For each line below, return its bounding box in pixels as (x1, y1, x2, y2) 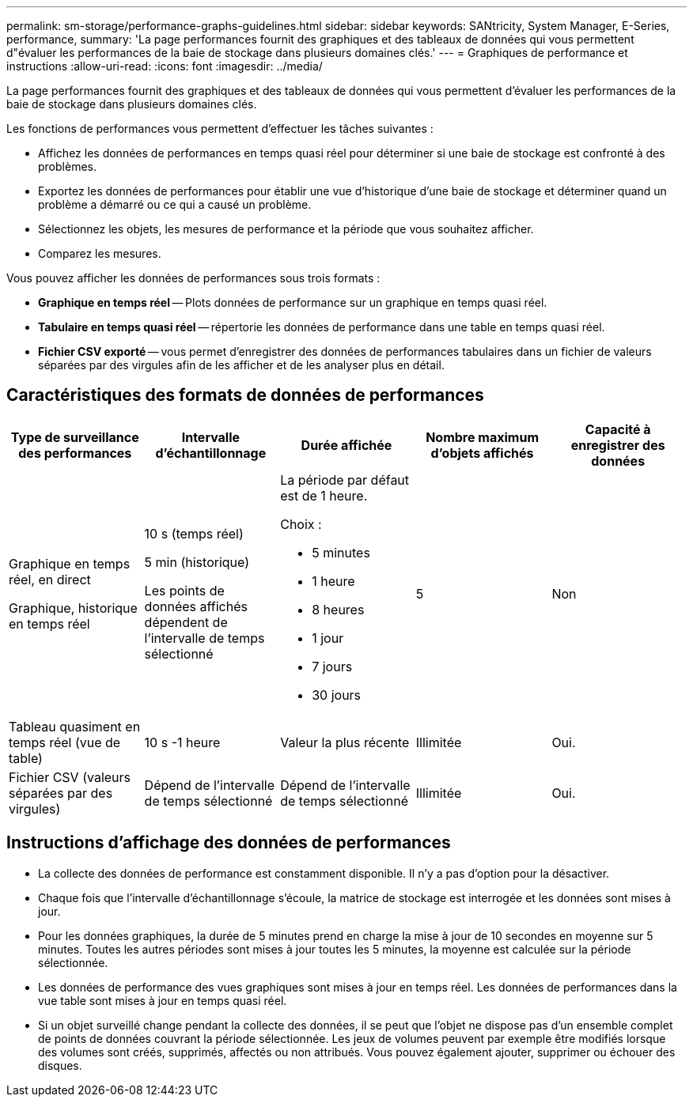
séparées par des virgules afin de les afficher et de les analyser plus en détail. (38, 358, 445, 372)
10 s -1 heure (144, 734, 221, 750)
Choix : (280, 516, 322, 532)
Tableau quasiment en (9, 718, 141, 735)
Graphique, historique (9, 599, 138, 616)
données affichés (144, 598, 248, 614)
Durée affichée (301, 436, 392, 453)
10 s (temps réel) (144, 525, 244, 542)
